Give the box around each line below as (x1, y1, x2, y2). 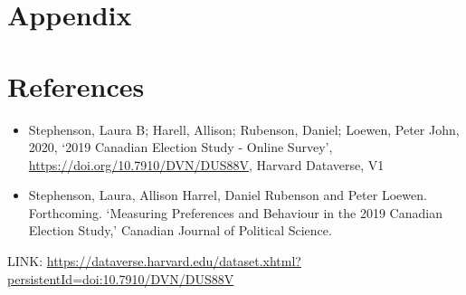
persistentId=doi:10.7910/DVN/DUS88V (7, 269, 234, 288)
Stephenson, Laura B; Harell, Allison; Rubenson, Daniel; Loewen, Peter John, (28, 119, 460, 138)
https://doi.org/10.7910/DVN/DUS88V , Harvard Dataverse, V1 (28, 155, 385, 174)
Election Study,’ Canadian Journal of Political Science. (28, 221, 332, 240)
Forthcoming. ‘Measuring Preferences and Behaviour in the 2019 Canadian (28, 203, 442, 222)
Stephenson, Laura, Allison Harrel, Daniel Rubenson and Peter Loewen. (28, 186, 427, 205)
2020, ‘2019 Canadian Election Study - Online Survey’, (28, 138, 333, 157)
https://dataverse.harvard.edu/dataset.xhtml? (46, 252, 301, 271)
